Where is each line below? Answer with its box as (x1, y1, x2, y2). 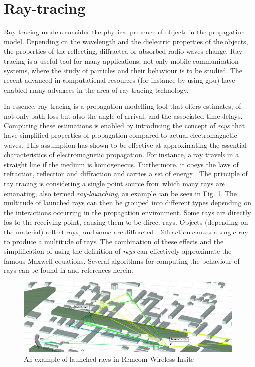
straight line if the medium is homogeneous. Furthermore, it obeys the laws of (4, 159, 239, 169)
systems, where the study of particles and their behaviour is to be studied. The (4, 65, 243, 75)
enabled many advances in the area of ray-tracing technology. (4, 84, 189, 95)
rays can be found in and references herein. (4, 265, 133, 275)
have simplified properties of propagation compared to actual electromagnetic (4, 130, 237, 140)
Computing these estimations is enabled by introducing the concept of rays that (4, 120, 245, 131)
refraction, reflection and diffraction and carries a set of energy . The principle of (4, 168, 248, 179)
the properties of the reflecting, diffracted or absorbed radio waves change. (4, 46, 228, 56)
